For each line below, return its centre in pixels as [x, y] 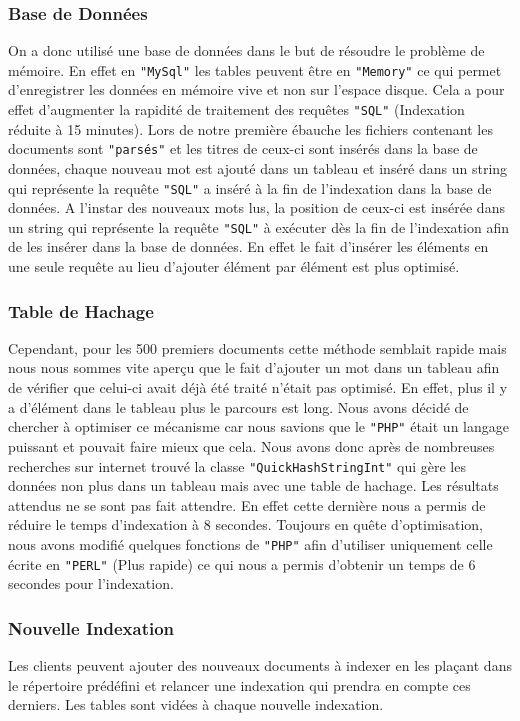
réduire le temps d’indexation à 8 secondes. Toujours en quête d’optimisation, [245, 524]
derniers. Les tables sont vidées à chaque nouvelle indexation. [196, 704]
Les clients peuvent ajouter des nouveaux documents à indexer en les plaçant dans [260, 665]
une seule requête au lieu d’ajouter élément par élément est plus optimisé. [234, 266]
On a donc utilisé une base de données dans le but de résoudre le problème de [246, 50]
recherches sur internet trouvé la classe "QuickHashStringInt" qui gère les [237, 465]
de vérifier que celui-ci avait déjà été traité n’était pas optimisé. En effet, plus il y [258, 387]
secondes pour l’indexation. [91, 583]
